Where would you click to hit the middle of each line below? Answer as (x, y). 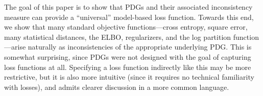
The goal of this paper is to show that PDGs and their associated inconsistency (128, 7)
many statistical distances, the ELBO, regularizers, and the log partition (118, 37)
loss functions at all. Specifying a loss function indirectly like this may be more (128, 67)
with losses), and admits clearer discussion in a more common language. (117, 87)
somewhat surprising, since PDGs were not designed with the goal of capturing (128, 56)
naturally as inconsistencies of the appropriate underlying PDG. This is (140, 47)
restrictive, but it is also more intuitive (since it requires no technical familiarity (129, 77)
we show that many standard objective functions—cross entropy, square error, (126, 27)
